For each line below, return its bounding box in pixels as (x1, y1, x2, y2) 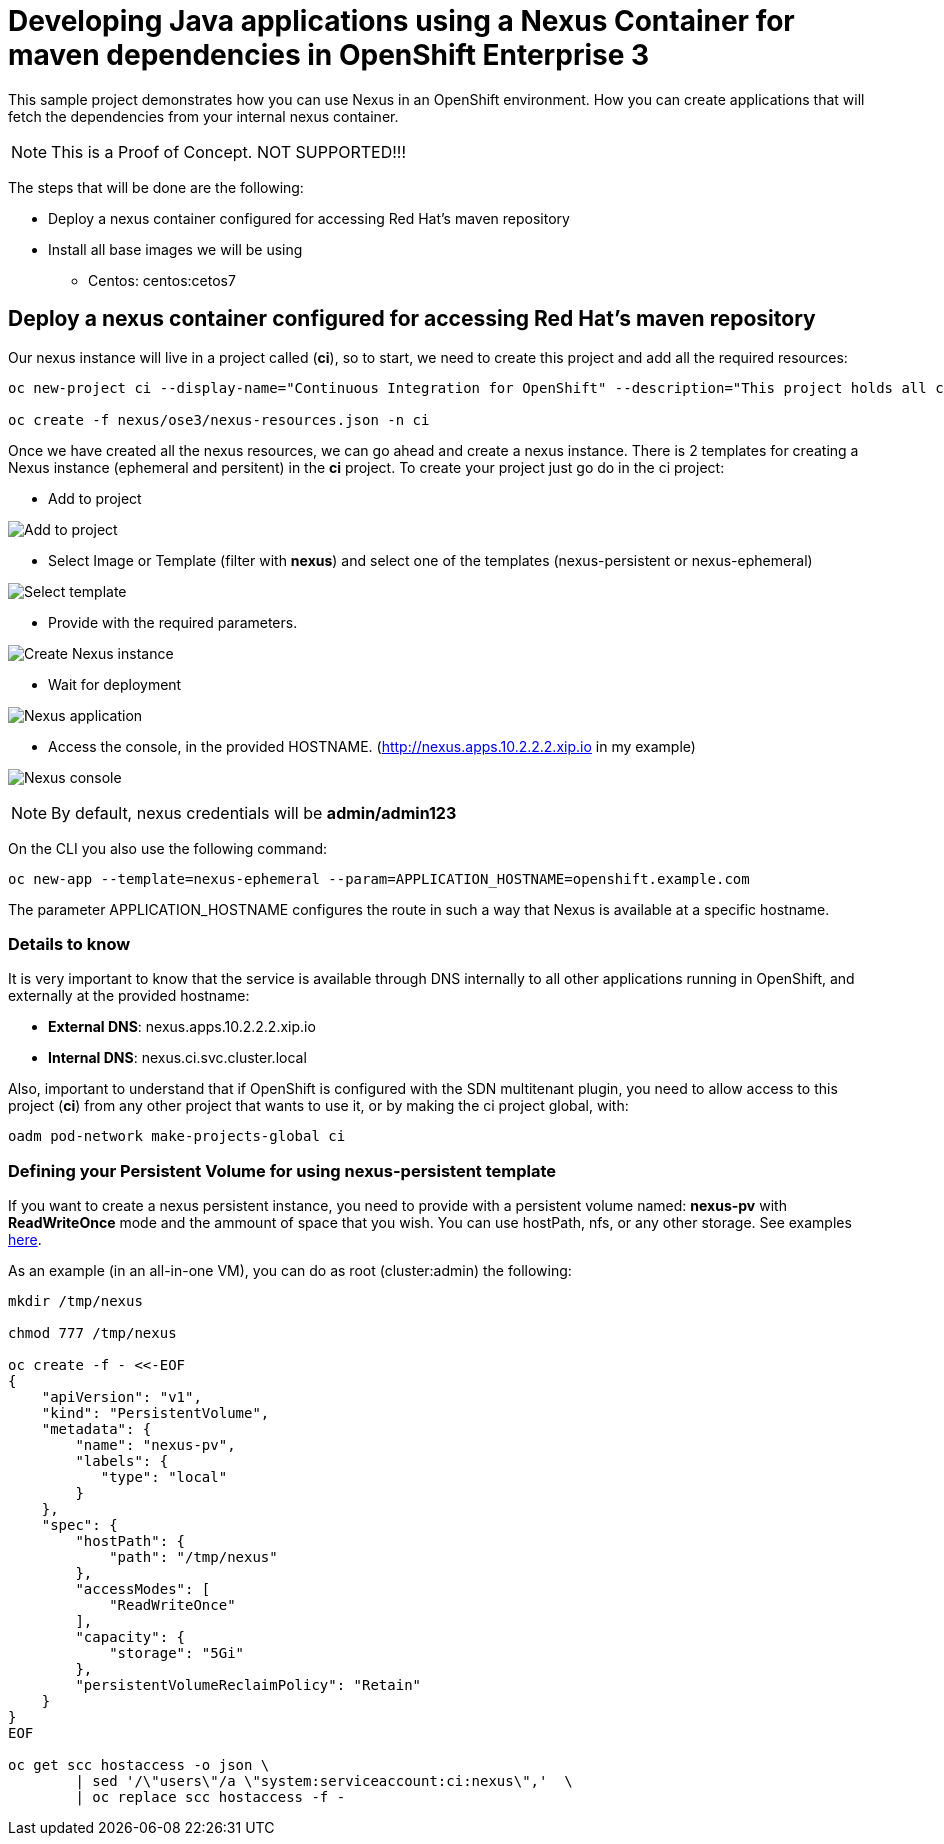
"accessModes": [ (75, 1581, 211, 1598)
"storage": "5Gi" (109, 1645, 245, 1662)
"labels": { (75, 1453, 169, 1470)
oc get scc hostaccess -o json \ (8, 1757, 270, 1774)
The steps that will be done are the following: (8, 178, 304, 196)
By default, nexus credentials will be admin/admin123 (51, 802, 457, 823)
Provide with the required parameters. (48, 613, 298, 631)
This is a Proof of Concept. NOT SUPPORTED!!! (51, 141, 406, 162)
